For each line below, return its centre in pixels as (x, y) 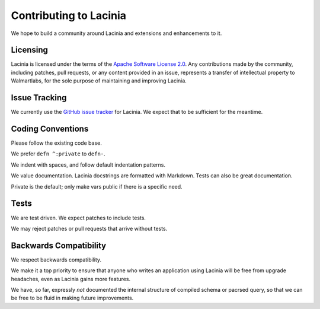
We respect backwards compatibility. (56, 259)
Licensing (30, 50)
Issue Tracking (39, 98)
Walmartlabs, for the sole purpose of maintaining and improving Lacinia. (99, 81)
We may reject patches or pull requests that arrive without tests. (89, 228)
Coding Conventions (50, 128)
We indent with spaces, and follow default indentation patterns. (88, 165)
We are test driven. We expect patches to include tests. (79, 218)
